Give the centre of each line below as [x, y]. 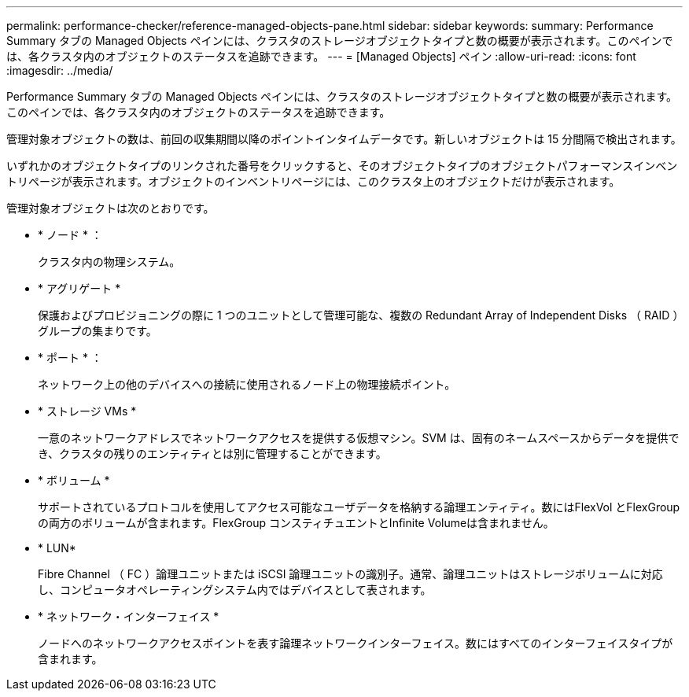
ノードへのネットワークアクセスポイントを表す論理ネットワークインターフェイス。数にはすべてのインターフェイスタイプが [356, 643]
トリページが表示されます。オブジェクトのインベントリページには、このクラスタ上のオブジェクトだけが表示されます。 [313, 181]
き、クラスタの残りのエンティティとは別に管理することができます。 [212, 454]
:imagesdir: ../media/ [60, 70]
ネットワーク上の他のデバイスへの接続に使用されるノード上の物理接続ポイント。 [247, 384]
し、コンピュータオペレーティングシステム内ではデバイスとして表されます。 [235, 590]
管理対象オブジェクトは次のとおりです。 [111, 208]
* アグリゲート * [79, 288]
